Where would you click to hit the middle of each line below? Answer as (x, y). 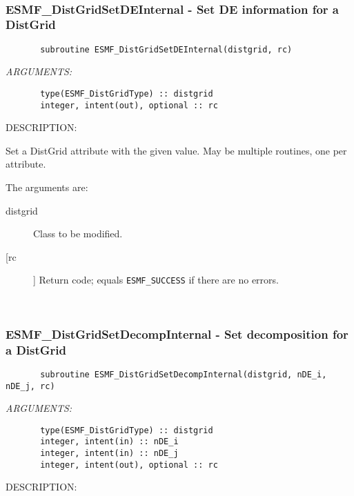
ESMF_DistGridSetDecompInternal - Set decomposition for (177, 334)
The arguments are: (47, 187)
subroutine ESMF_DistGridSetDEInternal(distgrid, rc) (166, 49)
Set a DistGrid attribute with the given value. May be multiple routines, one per (176, 150)
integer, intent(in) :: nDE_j (109, 454)
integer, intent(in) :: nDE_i (109, 442)
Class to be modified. (78, 234)
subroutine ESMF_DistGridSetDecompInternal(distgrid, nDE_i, (184, 374)
